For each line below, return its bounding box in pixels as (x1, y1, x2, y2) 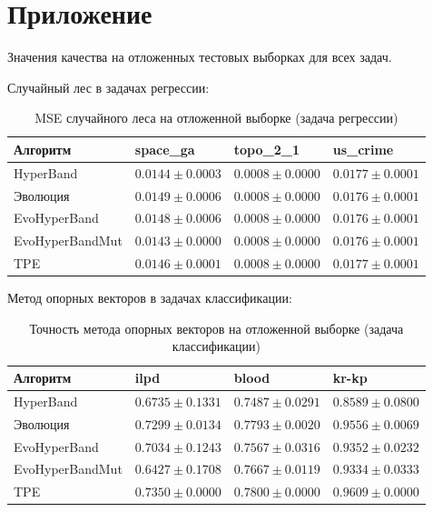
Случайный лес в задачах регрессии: (7, 77, 210, 96)
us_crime (332, 139, 394, 158)
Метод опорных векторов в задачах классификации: (7, 288, 292, 307)
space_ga (134, 139, 195, 158)
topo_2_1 (233, 139, 300, 158)
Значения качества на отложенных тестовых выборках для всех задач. (7, 47, 392, 66)
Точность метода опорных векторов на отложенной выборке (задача (29, 318, 404, 337)
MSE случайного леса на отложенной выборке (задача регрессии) (34, 108, 399, 127)
